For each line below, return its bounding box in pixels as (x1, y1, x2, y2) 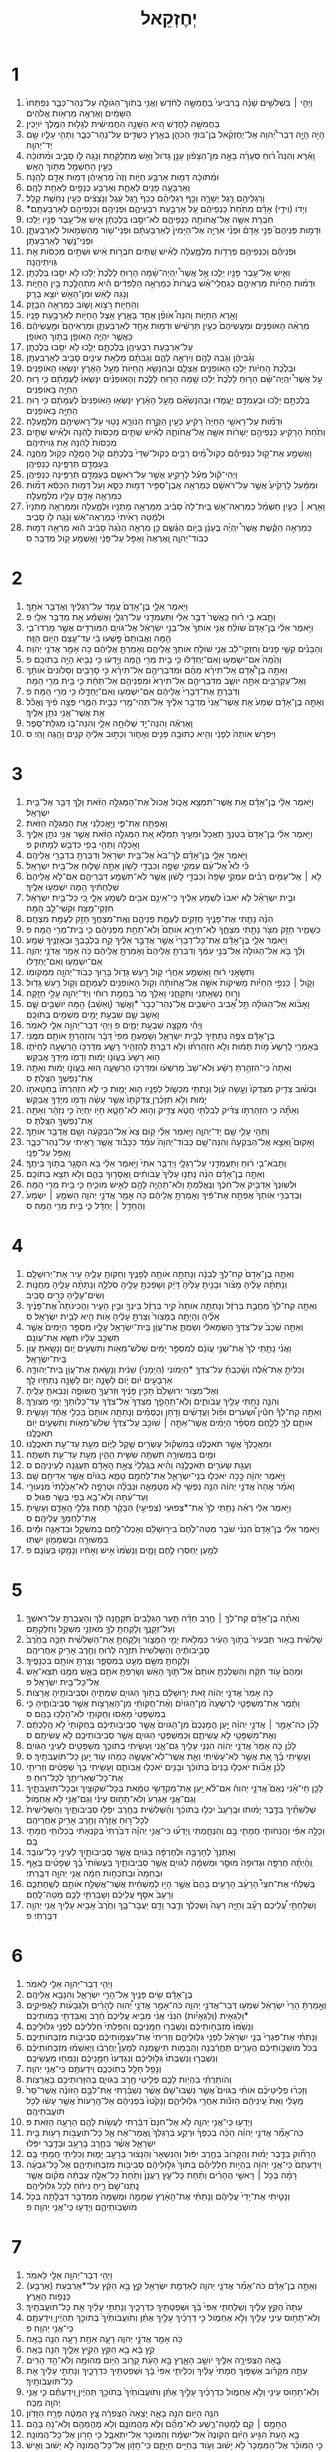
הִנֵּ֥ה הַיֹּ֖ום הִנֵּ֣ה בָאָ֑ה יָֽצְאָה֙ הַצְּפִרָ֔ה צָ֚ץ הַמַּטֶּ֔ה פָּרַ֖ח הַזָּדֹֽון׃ (25, 2407, 219, 2419)
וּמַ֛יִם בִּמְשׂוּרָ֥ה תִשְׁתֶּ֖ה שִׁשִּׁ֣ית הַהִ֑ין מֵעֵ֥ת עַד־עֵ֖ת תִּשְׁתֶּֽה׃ (25, 1448, 216, 1460)
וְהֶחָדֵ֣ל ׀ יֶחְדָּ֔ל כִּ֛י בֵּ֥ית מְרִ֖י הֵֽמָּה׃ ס (25, 1199, 146, 1211)
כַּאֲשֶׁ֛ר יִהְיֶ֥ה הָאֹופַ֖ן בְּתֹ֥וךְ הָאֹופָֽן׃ (25, 330, 133, 342)
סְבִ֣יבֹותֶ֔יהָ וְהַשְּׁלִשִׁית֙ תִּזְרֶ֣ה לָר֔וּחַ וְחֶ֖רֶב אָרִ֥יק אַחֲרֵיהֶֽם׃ (25, 1643, 210, 1656)
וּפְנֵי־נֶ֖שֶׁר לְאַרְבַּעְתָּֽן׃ (25, 234, 94, 246)
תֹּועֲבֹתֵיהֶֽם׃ (25, 2105, 66, 2117)
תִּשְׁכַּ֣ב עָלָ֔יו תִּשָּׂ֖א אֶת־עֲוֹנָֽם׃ (25, 1331, 120, 1343)
